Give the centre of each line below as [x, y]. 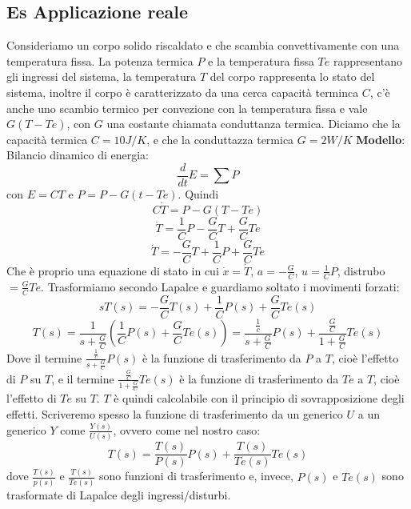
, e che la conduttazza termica [220, 139]
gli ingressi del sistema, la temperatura [102, 76]
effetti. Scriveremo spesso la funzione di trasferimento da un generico [175, 414]
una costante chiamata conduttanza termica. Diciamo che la [253, 124]
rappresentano [368, 60]
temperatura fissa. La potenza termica [100, 60]
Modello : [381, 139]
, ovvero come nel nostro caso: [187, 429]
